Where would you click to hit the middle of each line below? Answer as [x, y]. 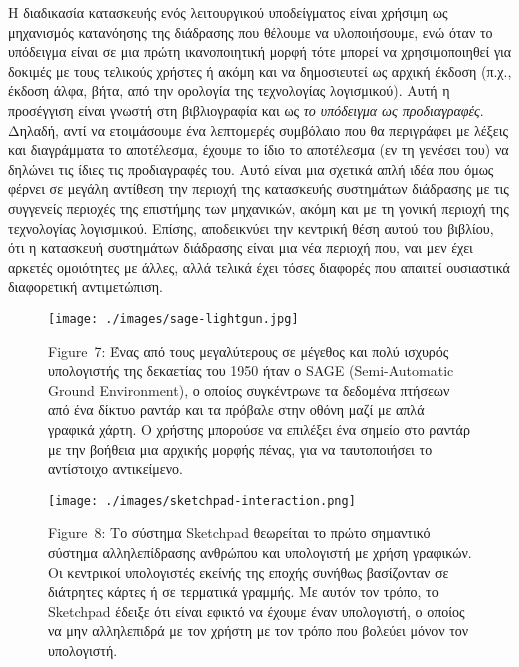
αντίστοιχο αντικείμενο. [115, 468]
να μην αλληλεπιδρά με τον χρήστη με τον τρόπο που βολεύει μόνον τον [258, 630]
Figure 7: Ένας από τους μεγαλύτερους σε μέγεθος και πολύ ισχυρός [248, 350]
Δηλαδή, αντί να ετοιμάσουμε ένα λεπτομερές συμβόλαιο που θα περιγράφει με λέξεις [258, 129]
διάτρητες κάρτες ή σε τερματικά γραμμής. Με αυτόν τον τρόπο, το [243, 591]
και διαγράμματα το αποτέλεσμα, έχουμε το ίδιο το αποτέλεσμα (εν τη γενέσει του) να [258, 149]
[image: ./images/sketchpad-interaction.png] [202, 500]
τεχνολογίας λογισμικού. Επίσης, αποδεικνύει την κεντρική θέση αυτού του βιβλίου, [251, 227]
